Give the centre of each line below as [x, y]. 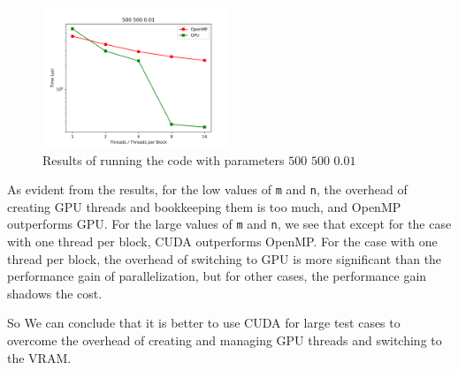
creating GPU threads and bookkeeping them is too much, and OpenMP [204, 206]
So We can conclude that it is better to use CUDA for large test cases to [204, 323]
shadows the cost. [55, 293]
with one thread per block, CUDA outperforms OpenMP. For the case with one [222, 242]
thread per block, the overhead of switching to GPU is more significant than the [225, 258]
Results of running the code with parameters [164, 159]
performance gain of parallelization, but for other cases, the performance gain [217, 276]
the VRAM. [39, 357]
